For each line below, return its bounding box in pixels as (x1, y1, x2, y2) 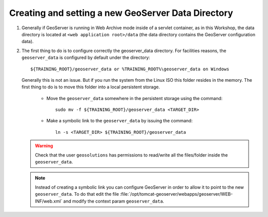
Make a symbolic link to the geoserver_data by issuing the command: (46, 118, 193, 124)
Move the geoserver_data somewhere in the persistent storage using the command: (46, 95, 223, 101)
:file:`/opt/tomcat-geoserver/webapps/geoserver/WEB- (120, 191, 233, 197)
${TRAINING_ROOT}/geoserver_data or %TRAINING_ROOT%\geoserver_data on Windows (30, 66, 229, 72)
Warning (35, 143, 53, 149)
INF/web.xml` (35, 198, 63, 204)
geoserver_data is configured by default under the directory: (21, 54, 150, 60)
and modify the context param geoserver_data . (63, 198, 164, 204)
